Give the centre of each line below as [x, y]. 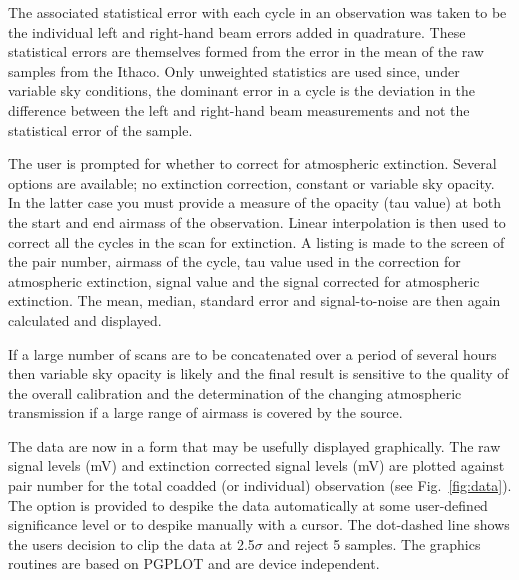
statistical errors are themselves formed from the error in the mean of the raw [246, 51]
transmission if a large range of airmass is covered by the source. [205, 412]
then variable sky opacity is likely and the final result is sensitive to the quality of [258, 373]
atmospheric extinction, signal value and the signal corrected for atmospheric [244, 280]
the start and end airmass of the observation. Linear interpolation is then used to [257, 221]
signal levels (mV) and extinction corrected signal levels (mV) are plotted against [256, 465]
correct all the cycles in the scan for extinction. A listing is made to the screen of [256, 241]
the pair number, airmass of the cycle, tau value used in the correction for [234, 261]
